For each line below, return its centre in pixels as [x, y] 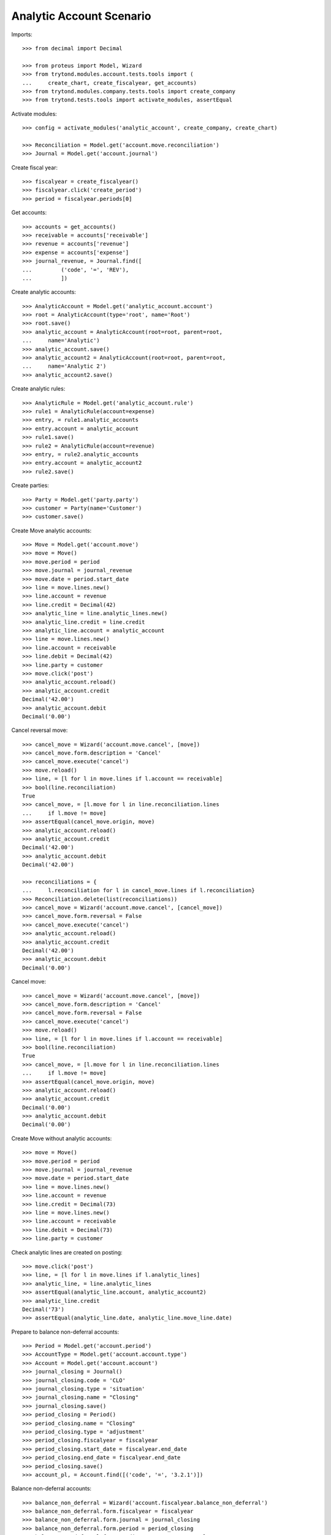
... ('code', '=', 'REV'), [76, 270]
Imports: [22, 34]
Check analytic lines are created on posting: [67, 1252]
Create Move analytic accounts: [51, 530]
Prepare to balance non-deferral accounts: [65, 1332]
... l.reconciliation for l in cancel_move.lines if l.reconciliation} [139, 891]
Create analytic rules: [38, 389]
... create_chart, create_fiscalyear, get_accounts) [110, 83]
